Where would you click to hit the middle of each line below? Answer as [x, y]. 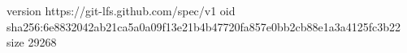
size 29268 [32, 42]
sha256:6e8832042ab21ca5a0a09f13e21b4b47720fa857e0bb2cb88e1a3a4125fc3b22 [204, 26]
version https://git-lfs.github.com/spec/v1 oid [121, 10]
